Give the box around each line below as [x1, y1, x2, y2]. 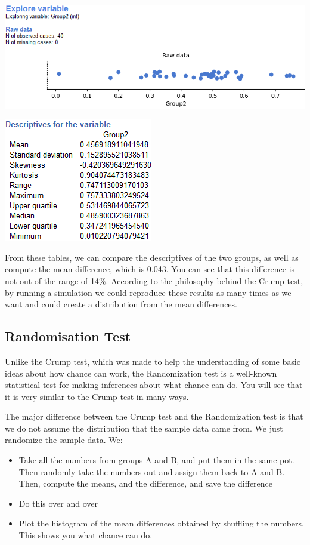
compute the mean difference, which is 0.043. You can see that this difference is [5, 263, 295, 275]
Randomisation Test [5, 327, 131, 346]
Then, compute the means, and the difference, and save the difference [18, 477, 273, 489]
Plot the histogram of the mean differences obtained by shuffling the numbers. [18, 517, 304, 529]
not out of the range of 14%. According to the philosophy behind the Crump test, [5, 274, 303, 287]
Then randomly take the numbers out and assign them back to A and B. [18, 465, 285, 478]
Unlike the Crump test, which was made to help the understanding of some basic [5, 355, 300, 367]
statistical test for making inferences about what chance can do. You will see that [5, 378, 303, 391]
